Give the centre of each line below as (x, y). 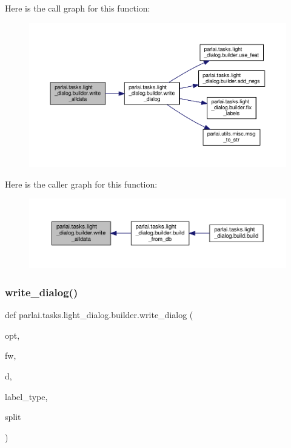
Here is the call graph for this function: (78, 8)
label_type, (26, 396)
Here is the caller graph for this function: (81, 184)
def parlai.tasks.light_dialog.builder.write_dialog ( (99, 315)
